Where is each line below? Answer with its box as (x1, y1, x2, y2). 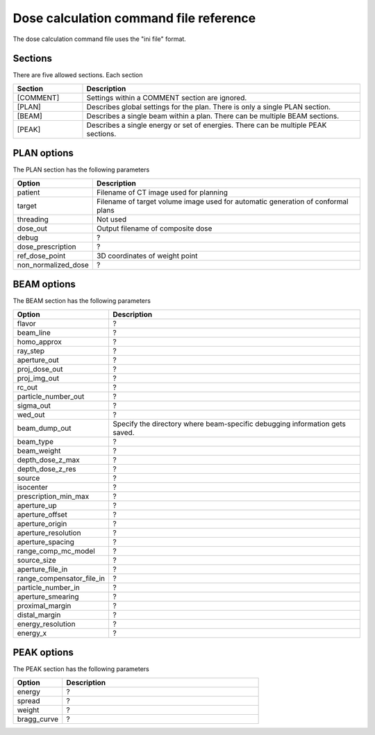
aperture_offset (17, 509, 67, 519)
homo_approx (17, 337, 62, 347)
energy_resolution (17, 619, 76, 629)
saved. (112, 427, 135, 437)
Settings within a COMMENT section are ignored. (86, 92, 247, 102)
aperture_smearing (17, 591, 79, 601)
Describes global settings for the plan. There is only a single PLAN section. (86, 101, 331, 111)
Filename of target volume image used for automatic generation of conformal (96, 197, 349, 206)
